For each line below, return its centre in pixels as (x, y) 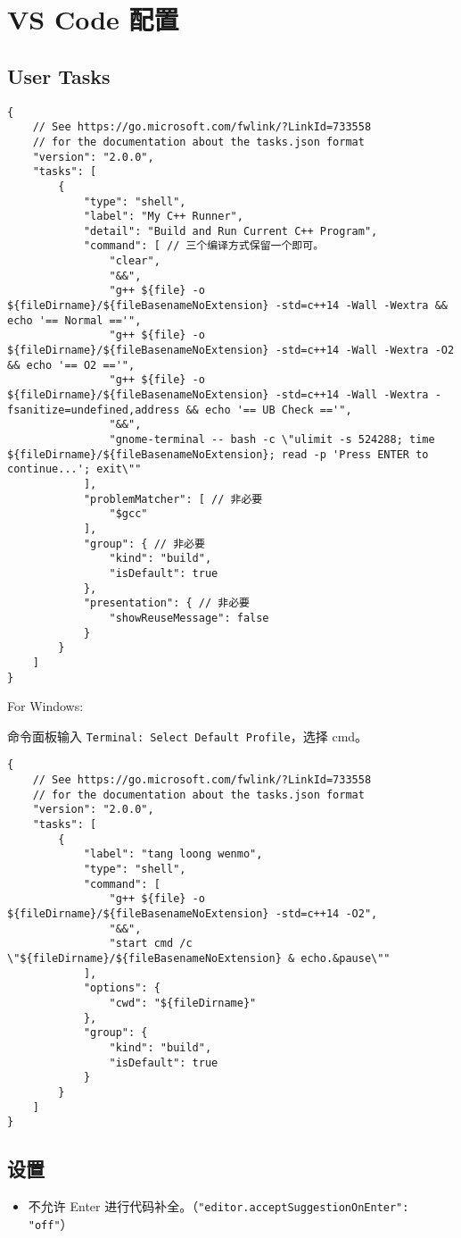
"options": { (122, 988)
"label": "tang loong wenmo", (173, 854)
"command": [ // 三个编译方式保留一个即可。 (204, 246)
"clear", (135, 261)
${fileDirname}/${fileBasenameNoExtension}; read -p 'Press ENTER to (218, 454)
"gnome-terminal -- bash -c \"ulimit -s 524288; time (272, 440)
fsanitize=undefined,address (94, 410)
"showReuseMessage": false (189, 618)
